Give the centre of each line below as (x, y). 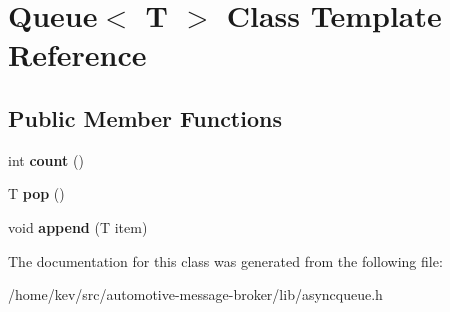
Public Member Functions (145, 117)
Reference (77, 54)
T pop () (36, 193)
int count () (46, 159)
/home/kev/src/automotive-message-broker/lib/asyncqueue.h (195, 294)
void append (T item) (78, 226)
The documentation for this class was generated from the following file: (225, 260)
